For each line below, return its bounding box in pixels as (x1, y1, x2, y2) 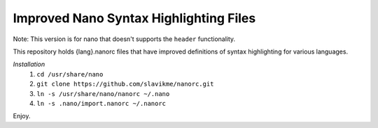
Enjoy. (13, 112, 31, 120)
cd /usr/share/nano (36, 70, 104, 78)
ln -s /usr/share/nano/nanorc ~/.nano (36, 90, 170, 97)
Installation (13, 60, 45, 69)
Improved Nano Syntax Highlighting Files (13, 10, 256, 26)
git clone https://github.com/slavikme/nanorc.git (36, 80, 214, 88)
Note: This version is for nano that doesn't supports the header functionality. (13, 35, 236, 43)
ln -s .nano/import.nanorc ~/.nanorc (36, 99, 167, 107)
